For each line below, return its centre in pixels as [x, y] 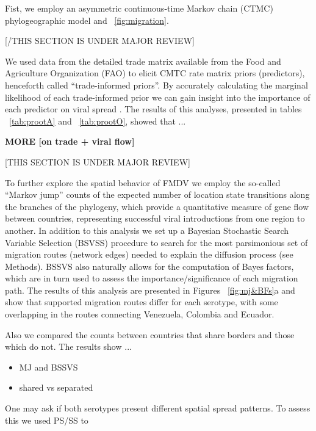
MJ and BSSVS [48, 367]
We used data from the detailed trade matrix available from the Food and [143, 61]
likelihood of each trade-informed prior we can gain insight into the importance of [158, 97]
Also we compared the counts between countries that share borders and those [150, 334]
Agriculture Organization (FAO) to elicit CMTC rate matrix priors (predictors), [155, 73]
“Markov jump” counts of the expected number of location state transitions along [157, 194]
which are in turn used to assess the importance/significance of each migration [152, 278]
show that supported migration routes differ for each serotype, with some [142, 302]
